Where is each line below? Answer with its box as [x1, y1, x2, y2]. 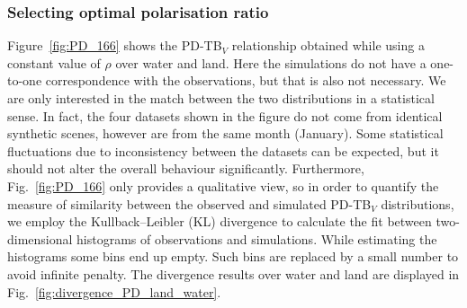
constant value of [7, 53, 101, 72]
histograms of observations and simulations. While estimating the [76, 229, 437, 248]
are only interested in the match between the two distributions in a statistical [7, 89, 435, 107]
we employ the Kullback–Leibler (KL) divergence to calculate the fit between [7, 212, 432, 231]
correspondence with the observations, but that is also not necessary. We [45, 71, 446, 90]
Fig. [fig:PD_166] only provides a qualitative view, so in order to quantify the [7, 176, 439, 195]
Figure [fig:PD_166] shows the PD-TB [7, 36, 222, 55]
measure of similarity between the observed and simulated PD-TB [7, 194, 372, 213]
